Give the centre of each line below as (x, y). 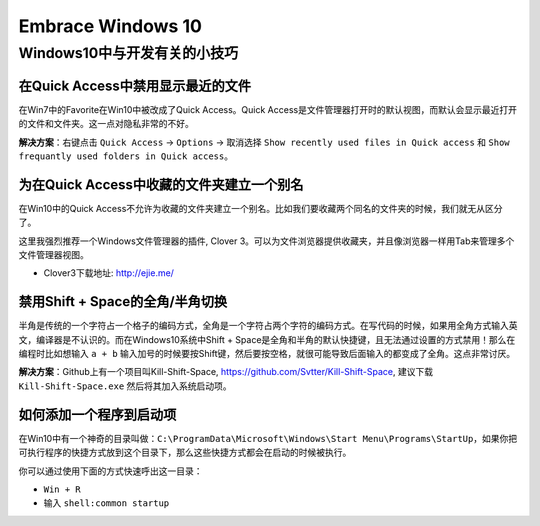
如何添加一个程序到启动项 (97, 414)
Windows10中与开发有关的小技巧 (128, 53)
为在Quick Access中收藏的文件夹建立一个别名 (161, 184)
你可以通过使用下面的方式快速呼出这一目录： (110, 471)
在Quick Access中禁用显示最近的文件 (135, 85)
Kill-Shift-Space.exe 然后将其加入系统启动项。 (125, 386)
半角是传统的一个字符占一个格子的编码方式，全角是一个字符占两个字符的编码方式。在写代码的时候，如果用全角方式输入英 (268, 326)
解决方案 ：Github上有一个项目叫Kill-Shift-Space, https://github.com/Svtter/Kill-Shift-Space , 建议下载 (226, 372)
